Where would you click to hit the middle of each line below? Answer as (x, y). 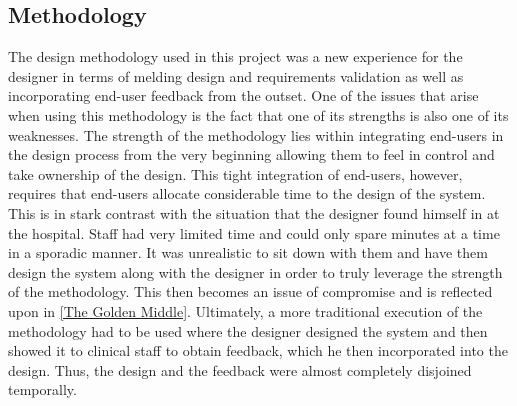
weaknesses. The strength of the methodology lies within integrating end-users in (256, 134)
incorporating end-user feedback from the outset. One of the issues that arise (243, 95)
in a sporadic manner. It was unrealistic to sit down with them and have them (248, 252)
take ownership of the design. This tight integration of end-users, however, (235, 173)
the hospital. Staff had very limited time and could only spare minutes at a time (254, 232)
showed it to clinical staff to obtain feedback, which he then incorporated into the (258, 350)
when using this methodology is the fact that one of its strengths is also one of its (258, 114)
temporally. (42, 389)
